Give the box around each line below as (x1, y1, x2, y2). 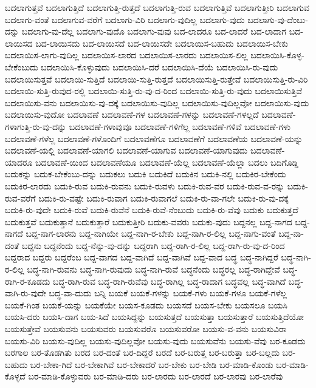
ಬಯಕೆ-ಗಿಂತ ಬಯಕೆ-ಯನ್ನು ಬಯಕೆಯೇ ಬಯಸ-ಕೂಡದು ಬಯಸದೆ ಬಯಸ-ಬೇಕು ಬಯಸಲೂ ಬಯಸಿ (5, 298, 287, 311)
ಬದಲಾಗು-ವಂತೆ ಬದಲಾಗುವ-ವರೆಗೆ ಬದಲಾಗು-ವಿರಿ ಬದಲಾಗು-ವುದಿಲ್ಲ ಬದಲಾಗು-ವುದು (5, 13, 245, 26)
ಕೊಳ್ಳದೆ (5, 370, 26, 383)
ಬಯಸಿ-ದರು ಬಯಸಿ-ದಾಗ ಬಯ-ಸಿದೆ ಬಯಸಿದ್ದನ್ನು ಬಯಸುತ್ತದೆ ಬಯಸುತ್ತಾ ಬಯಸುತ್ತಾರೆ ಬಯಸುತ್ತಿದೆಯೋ (5, 310, 304, 323)
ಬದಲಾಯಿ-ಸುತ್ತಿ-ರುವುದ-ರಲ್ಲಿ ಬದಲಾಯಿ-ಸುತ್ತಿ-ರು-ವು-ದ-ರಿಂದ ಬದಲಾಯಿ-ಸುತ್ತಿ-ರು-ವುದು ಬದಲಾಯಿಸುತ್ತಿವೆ (5, 84, 303, 97)
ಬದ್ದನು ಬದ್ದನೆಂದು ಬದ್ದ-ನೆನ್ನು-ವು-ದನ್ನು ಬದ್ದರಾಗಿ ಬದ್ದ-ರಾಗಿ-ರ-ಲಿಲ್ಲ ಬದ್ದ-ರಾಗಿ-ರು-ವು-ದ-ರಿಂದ (21, 239, 285, 251)
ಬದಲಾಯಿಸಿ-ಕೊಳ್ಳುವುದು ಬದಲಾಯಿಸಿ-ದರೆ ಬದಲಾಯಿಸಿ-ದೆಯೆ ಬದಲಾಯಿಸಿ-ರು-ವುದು (41, 60, 278, 73)
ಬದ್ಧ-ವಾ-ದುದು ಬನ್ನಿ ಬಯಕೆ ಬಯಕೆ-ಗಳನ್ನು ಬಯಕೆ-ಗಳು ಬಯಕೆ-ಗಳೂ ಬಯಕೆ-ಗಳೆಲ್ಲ (49, 287, 287, 299)
